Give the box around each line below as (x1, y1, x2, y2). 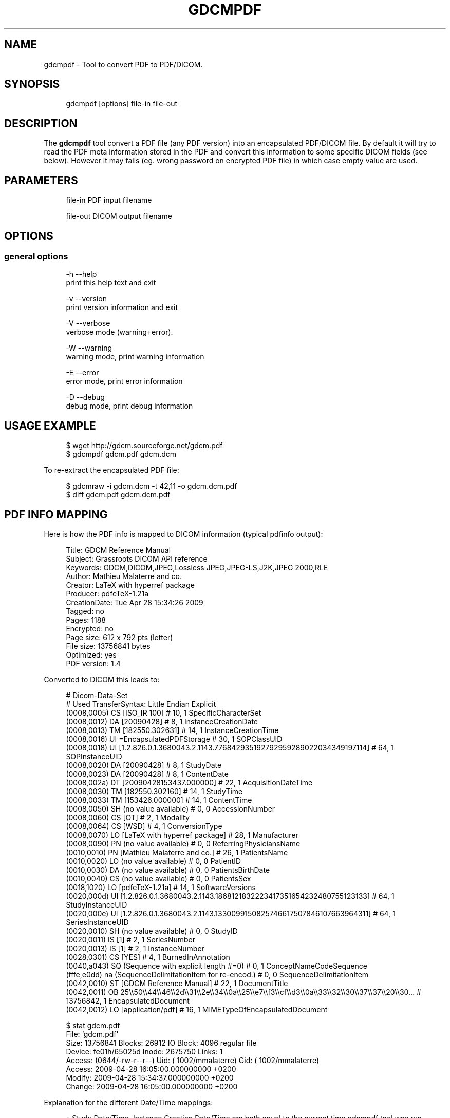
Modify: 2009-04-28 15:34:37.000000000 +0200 (66, 1073, 234, 1083)
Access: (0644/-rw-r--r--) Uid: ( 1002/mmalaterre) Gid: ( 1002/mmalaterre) (66, 1056, 320, 1065)
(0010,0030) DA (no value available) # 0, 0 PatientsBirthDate (66, 865, 270, 875)
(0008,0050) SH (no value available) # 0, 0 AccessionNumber (66, 804, 275, 814)
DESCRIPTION (4, 117, 78, 130)
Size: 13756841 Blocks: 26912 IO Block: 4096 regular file (66, 1038, 257, 1048)
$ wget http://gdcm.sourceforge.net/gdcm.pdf (66, 441, 223, 450)
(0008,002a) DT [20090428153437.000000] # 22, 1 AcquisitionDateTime (66, 778, 313, 787)
